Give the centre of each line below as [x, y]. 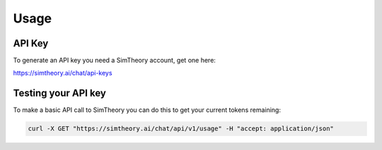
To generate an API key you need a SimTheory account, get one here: [114, 61]
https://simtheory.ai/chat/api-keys [63, 73]
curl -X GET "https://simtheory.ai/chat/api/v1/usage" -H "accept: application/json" [181, 129]
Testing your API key [59, 93]
